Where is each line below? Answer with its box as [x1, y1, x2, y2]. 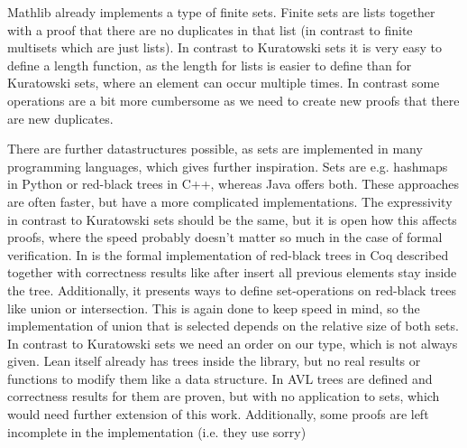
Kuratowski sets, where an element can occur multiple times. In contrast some [7, 73, 440, 92]
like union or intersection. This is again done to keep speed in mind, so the [7, 298, 420, 317]
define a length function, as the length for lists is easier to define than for [7, 55, 412, 74]
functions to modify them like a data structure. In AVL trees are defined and [7, 369, 433, 387]
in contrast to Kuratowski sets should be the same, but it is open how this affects [7, 210, 457, 229]
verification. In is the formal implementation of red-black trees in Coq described [7, 245, 449, 264]
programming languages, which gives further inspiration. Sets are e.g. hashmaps [7, 156, 448, 175]
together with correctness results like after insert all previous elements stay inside [7, 263, 457, 282]
